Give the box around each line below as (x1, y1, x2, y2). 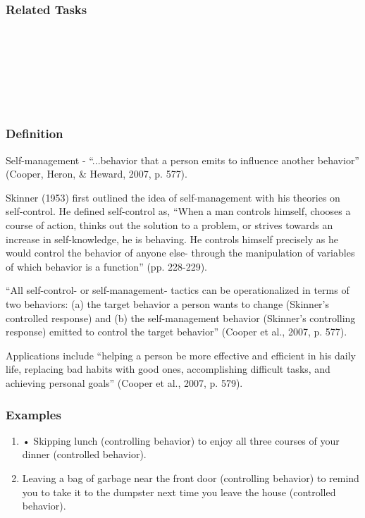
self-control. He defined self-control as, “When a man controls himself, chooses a (6, 204, 351, 218)
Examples (6, 405, 61, 423)
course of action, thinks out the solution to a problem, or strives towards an (6, 218, 333, 233)
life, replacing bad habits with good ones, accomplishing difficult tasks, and (6, 362, 330, 376)
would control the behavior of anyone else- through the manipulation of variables (6, 245, 355, 260)
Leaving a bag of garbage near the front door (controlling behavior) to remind (22, 470, 359, 485)
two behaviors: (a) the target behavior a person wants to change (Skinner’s (6, 297, 330, 312)
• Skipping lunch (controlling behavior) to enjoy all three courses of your (22, 433, 340, 448)
